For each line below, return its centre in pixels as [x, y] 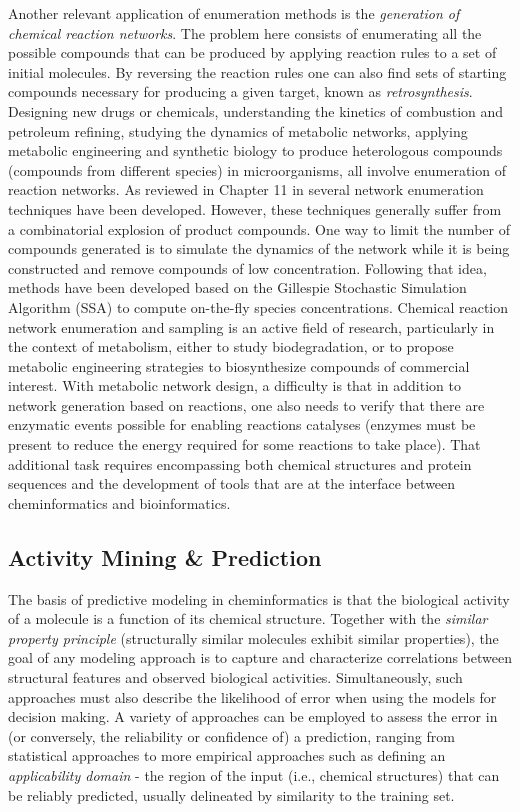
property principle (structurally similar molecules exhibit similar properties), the [253, 637]
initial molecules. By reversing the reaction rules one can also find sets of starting [257, 71]
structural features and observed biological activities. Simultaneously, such [235, 677]
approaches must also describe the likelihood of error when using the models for [252, 696]
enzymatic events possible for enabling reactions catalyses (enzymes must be [242, 424]
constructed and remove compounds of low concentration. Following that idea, [247, 267]
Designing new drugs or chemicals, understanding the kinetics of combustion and [256, 110]
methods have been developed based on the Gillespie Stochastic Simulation [237, 287]
